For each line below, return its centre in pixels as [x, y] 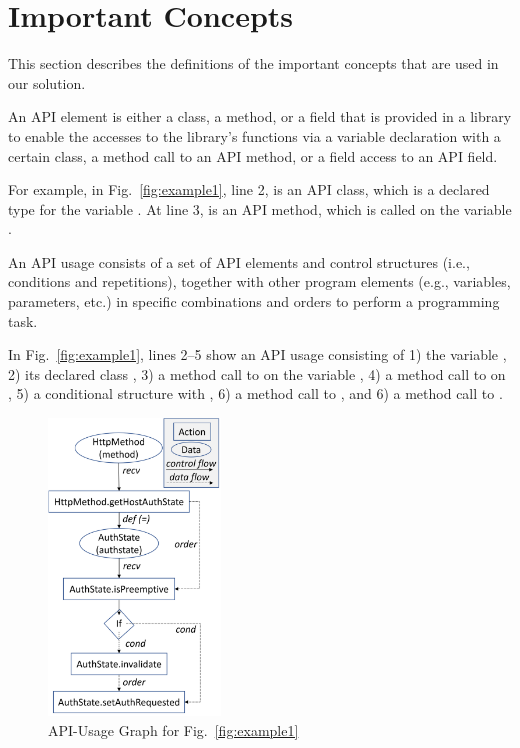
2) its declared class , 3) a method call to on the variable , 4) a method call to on [257, 373]
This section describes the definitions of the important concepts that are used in [253, 63]
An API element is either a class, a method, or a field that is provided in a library [260, 116]
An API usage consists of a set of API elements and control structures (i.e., [239, 261]
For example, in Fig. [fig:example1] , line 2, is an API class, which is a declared [249, 189]
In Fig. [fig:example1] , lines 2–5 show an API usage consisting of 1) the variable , [257, 354]
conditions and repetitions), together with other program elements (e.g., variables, [259, 281]
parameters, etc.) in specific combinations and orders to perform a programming [254, 301]
